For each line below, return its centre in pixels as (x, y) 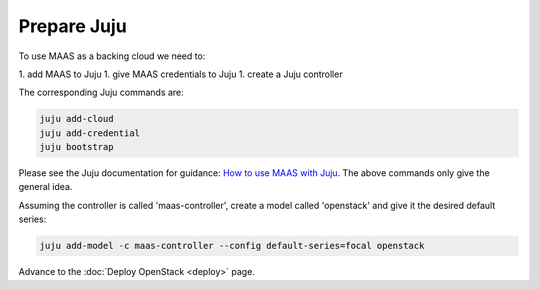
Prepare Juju (72, 26)
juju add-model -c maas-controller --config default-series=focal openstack (232, 246)
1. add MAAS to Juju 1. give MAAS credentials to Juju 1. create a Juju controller (181, 74)
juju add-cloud (76, 119)
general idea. (45, 187)
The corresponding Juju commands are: (101, 92)
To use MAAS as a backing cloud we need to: (112, 56)
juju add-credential (89, 133)
